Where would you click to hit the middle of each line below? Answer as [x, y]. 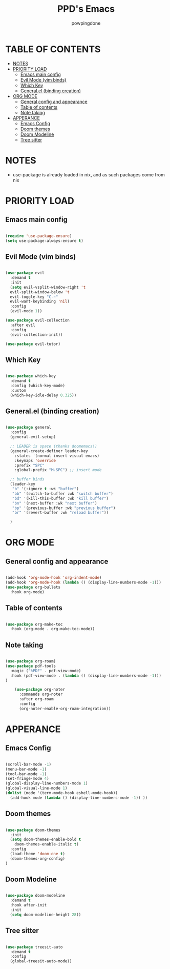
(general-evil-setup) [33, 437]
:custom [18, 390]
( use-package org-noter [40, 690]
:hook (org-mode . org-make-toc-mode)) [52, 629]
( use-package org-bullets [33, 587]
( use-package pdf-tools [31, 666]
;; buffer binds [27, 479]
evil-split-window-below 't [40, 292]
